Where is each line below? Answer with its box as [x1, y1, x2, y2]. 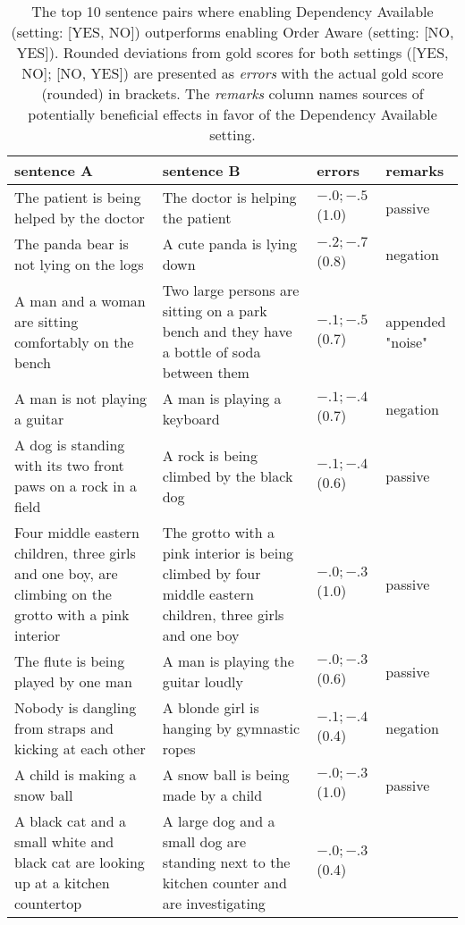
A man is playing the [162, 651, 294, 671]
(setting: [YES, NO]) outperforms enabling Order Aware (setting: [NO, [11, 21, 454, 42]
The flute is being [14, 651, 125, 671]
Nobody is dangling [14, 697, 137, 718]
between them [162, 362, 249, 383]
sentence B [162, 160, 241, 181]
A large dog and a [162, 811, 275, 831]
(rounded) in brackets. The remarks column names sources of [41, 83, 424, 104]
